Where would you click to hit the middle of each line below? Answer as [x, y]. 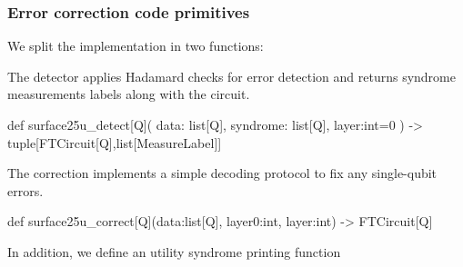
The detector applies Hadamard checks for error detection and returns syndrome [231, 76]
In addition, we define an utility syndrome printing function [174, 251]
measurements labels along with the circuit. [129, 94]
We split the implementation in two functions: [136, 46]
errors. [25, 190]
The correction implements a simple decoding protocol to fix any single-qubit [222, 173]
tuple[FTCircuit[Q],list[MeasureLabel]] [115, 142]
